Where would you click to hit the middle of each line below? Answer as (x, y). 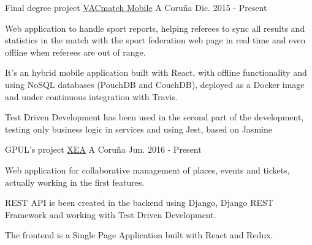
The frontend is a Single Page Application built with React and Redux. (139, 235)
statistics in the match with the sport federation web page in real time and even (155, 40)
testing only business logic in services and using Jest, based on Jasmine (139, 129)
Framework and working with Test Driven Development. (111, 214)
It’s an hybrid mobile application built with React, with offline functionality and (156, 72)
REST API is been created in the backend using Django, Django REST (139, 203)
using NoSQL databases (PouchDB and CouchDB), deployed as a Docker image (155, 84)
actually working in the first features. (75, 182)
